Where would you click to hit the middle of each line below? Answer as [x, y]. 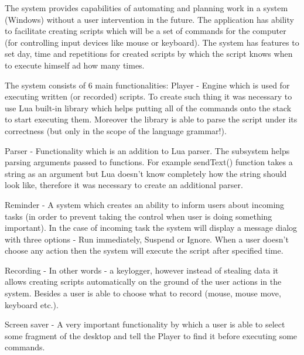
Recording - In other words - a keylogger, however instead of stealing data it [142, 270]
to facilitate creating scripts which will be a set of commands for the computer [146, 31]
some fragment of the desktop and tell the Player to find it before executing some [151, 335]
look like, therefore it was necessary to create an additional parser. [124, 185]
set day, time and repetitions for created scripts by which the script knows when [149, 54]
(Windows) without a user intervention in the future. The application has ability [149, 19]
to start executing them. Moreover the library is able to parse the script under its [151, 119]
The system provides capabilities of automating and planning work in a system [146, 8]
